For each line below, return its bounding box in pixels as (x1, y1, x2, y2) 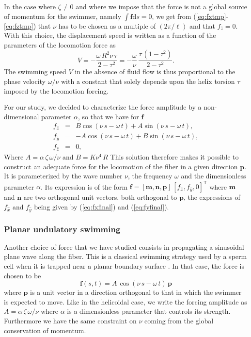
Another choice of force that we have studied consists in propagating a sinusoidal (4, 241, 244, 252)
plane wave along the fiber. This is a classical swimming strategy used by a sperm (4, 251, 247, 261)
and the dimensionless (181, 171, 246, 181)
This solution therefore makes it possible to (110, 151, 239, 161)
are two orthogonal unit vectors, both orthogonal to (23, 192, 177, 202)
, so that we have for (78, 111, 139, 121)
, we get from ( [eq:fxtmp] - (152, 11, 229, 21)
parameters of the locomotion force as (4, 39, 116, 49)
